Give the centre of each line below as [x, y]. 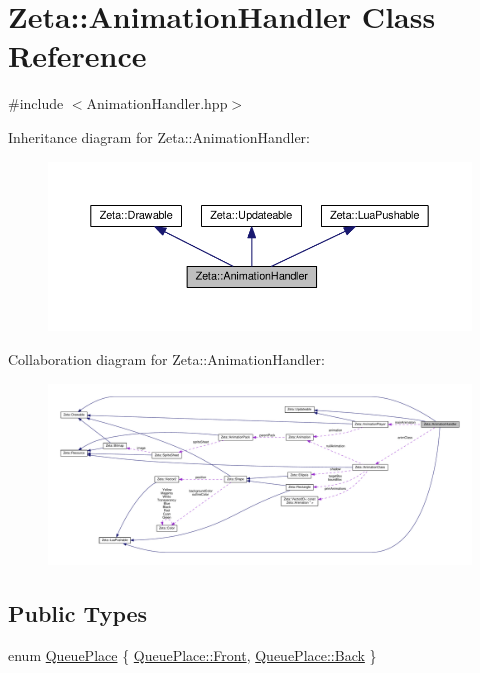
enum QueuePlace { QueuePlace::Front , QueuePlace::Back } [192, 654]
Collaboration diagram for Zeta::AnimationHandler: [166, 359]
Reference [77, 55]
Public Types [78, 612]
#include [36, 103]
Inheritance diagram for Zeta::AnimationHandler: [159, 136]
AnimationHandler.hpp [157, 103]
